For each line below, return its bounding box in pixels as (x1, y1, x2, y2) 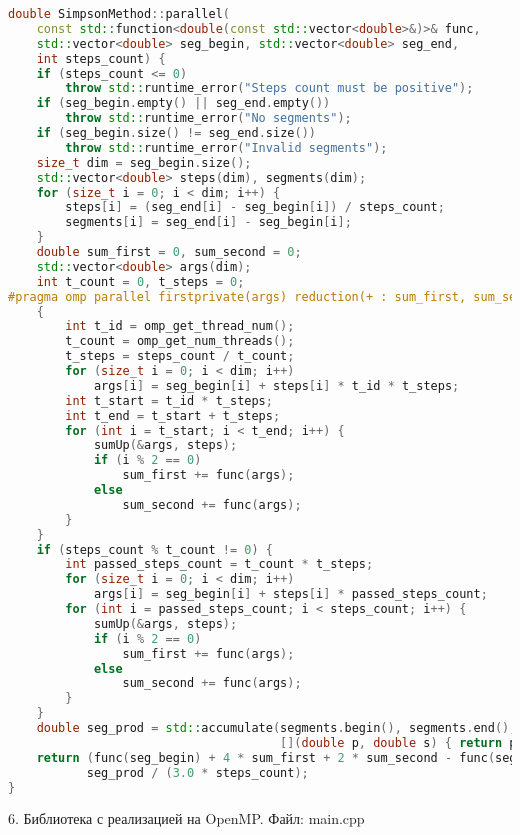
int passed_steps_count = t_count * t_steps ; (65, 557, 374, 572)
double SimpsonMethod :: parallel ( (8, 7, 230, 21)
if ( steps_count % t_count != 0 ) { (36, 542, 274, 557)
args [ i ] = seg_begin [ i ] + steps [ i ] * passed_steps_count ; (93, 587, 488, 602)
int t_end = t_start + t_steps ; (65, 408, 281, 423)
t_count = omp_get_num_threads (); (65, 334, 295, 349)
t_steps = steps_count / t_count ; (65, 349, 295, 364)
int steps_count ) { (36, 51, 166, 66)
